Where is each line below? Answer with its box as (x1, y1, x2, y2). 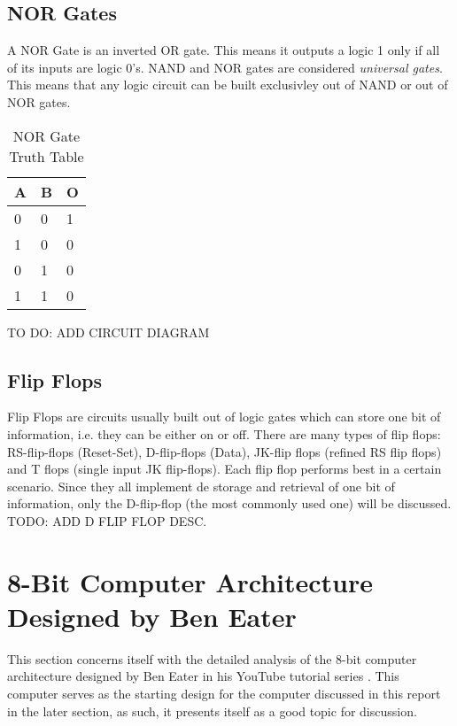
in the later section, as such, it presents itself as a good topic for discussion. (7, 701, 417, 720)
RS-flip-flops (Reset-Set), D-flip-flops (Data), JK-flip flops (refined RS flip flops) (7, 442, 442, 460)
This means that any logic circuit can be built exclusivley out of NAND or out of (7, 75, 448, 94)
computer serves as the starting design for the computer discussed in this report (7, 684, 441, 703)
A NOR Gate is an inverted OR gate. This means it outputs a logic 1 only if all (7, 41, 440, 59)
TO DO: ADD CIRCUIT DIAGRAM (7, 322, 210, 341)
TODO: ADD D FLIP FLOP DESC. (7, 511, 207, 529)
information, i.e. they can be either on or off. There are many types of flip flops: (7, 424, 441, 443)
